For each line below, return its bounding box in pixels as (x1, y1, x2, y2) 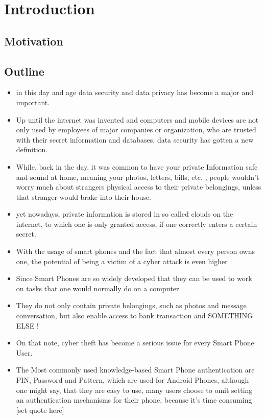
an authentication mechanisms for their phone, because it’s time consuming (16, 394, 252, 405)
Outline (4, 63, 44, 79)
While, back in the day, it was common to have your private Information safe (16, 161, 258, 172)
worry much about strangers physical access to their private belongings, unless (16, 181, 261, 192)
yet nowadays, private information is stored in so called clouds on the (16, 208, 233, 219)
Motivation (4, 33, 63, 49)
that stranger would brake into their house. (16, 191, 151, 202)
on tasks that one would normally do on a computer (16, 283, 179, 293)
